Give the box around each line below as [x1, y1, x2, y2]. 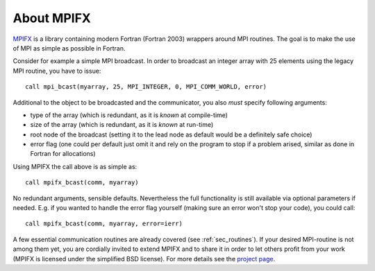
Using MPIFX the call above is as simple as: [12, 162, 137, 171]
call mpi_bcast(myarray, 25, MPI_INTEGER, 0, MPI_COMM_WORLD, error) [25, 83, 267, 91]
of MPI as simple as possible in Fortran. [12, 44, 126, 52]
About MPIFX [12, 10, 92, 26]
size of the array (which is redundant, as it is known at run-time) [30, 121, 214, 129]
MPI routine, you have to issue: [12, 67, 101, 75]
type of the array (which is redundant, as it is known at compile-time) [30, 111, 228, 119]
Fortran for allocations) [30, 150, 97, 158]
